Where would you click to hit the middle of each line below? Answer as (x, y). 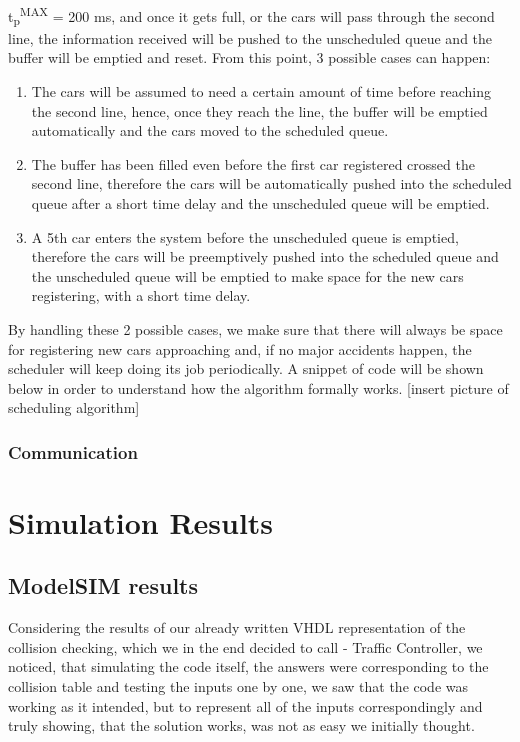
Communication (73, 451)
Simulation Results (141, 521)
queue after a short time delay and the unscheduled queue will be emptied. (260, 202)
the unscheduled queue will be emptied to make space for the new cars (247, 275)
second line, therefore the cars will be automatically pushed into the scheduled (271, 183)
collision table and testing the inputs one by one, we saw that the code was (238, 686)
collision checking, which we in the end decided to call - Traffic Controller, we (245, 646)
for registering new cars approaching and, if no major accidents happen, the (240, 348)
